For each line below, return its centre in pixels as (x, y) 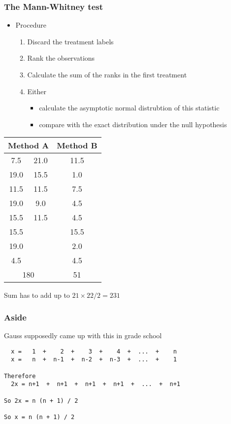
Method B (77, 145)
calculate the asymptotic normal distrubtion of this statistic (129, 108)
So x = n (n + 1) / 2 (39, 417)
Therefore (20, 376)
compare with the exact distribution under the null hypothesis (133, 124)
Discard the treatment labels (70, 41)
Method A (29, 145)
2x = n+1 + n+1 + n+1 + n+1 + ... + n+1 (96, 384)
